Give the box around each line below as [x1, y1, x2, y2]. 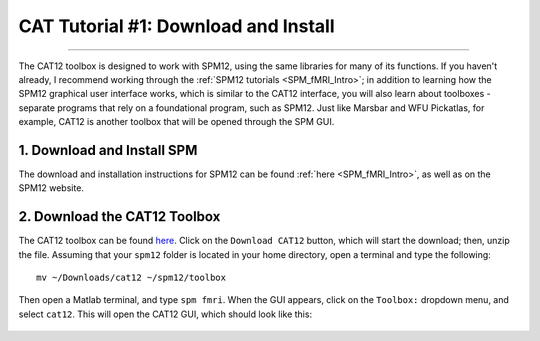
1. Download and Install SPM [18, 141, 198, 159]
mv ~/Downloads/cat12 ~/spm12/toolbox [36, 272, 227, 284]
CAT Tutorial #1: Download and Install [18, 15, 335, 37]
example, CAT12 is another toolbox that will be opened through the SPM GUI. [18, 116, 335, 128]
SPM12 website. [18, 182, 85, 194]
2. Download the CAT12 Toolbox [18, 208, 221, 225]
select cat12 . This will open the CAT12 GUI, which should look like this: [18, 308, 313, 320]
